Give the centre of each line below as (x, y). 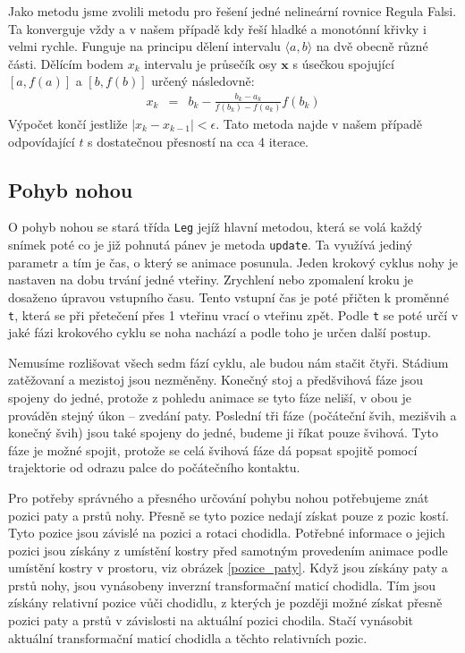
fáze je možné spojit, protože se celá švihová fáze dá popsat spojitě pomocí (213, 449)
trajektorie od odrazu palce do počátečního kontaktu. (154, 467)
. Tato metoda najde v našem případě (319, 124)
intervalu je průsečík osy (211, 63)
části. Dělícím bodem (66, 63)
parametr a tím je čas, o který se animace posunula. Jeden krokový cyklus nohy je (233, 262)
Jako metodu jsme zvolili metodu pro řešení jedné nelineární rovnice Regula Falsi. (232, 11)
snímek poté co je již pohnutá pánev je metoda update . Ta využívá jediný (211, 245)
